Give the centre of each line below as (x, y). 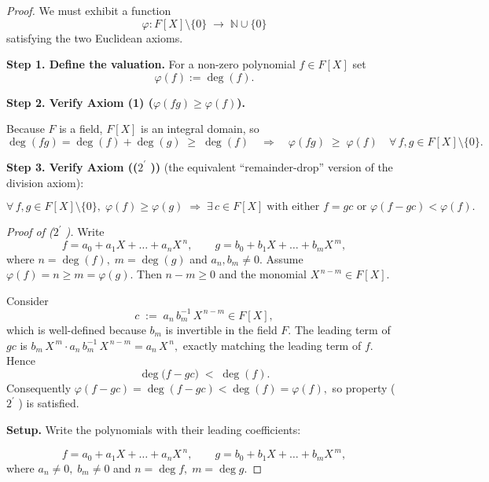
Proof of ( (30, 232)
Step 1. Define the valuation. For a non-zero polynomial (151, 64)
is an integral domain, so (200, 129)
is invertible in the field (221, 329)
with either (293, 207)
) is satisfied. (49, 403)
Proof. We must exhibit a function (89, 10)
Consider (28, 300)
